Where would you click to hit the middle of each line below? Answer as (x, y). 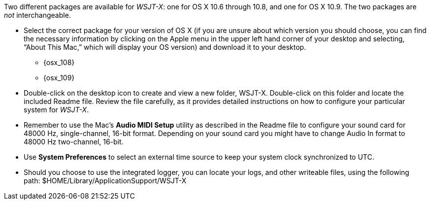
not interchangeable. (37, 15)
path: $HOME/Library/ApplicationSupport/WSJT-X (105, 181)
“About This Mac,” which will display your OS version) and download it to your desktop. (165, 47)
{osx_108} (59, 62)
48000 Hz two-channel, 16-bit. (74, 142)
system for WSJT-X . (56, 110)
